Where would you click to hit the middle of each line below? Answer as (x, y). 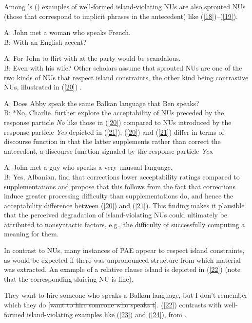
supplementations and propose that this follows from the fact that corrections (120, 186)
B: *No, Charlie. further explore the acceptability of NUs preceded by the (114, 113)
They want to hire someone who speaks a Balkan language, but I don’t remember (126, 295)
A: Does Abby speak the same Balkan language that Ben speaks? (102, 103)
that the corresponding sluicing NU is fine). (69, 278)
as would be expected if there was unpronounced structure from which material (122, 260)
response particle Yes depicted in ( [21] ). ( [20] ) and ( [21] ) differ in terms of (114, 132)
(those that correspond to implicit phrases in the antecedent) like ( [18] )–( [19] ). (121, 16)
